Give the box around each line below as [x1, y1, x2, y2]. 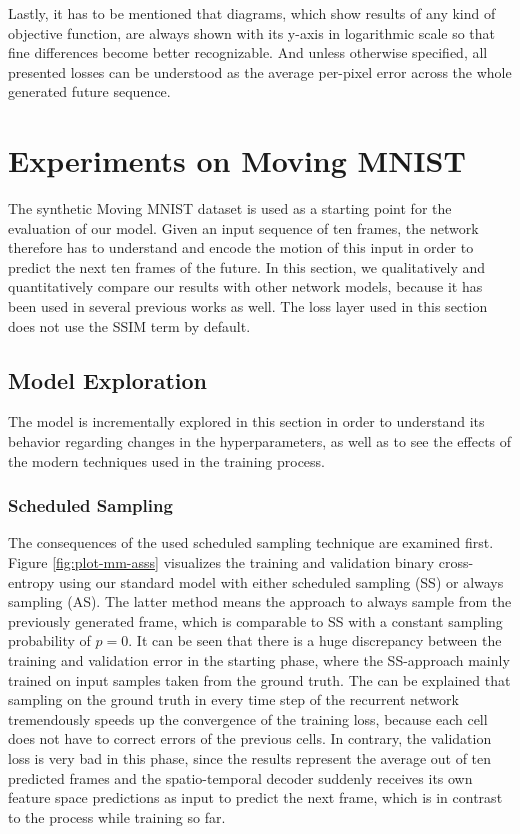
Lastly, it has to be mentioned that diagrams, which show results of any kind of [8, 3, 496, 23]
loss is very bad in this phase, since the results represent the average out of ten [8, 747, 492, 768]
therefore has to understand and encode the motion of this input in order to [8, 237, 474, 258]
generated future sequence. [8, 81, 171, 102]
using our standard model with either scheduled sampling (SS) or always [58, 571, 504, 592]
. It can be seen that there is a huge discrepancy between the [128, 630, 502, 651]
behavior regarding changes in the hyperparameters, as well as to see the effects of [8, 431, 512, 452]
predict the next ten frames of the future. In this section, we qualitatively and [8, 256, 486, 277]
